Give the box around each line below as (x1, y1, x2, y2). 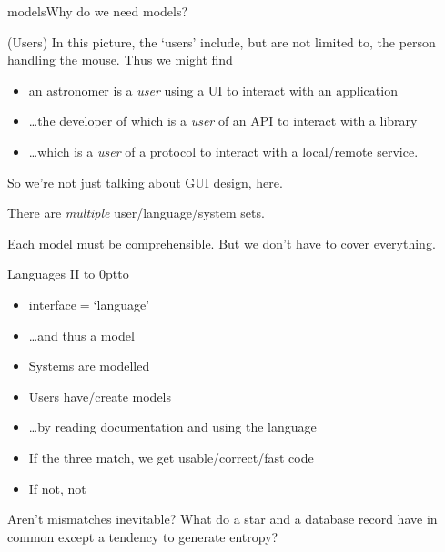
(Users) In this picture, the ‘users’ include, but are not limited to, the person (7, 32, 436, 51)
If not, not (28, 478, 86, 497)
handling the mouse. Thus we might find (7, 50, 233, 69)
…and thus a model (28, 325, 135, 344)
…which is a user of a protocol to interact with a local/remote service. (28, 141, 419, 160)
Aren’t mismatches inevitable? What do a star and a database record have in (7, 509, 438, 528)
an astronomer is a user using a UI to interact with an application (28, 80, 398, 99)
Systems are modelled (28, 356, 150, 375)
